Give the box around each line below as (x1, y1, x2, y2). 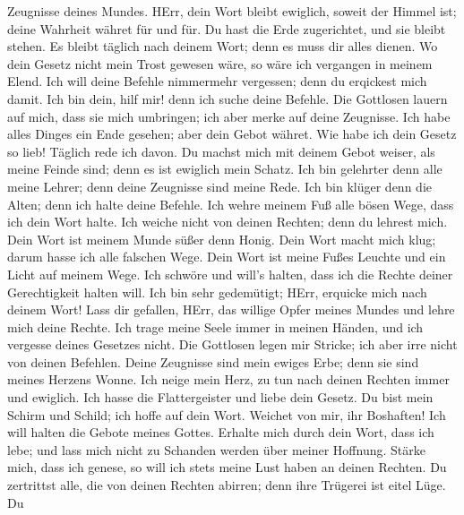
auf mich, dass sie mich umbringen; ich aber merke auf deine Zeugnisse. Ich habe (7, 107, 451, 125)
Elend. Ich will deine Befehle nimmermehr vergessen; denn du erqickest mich (7, 72, 427, 90)
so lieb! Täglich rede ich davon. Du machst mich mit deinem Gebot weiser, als (7, 142, 435, 160)
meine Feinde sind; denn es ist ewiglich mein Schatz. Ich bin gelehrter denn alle (7, 159, 443, 178)
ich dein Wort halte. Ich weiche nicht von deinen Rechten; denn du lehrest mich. (7, 212, 448, 231)
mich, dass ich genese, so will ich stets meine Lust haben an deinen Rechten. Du (7, 458, 447, 476)
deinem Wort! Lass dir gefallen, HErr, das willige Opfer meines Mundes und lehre (7, 300, 455, 319)
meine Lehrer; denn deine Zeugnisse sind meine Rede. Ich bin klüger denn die (7, 176, 432, 195)
